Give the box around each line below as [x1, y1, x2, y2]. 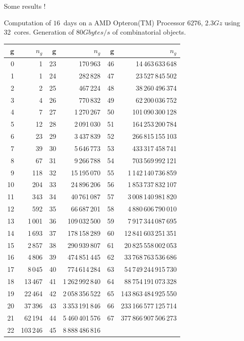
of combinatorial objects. [112, 27, 186, 37]
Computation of [4, 17, 51, 27]
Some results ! [4, 1, 46, 11]
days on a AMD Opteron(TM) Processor [63, 17, 185, 27]
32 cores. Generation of [4, 27, 74, 37]
